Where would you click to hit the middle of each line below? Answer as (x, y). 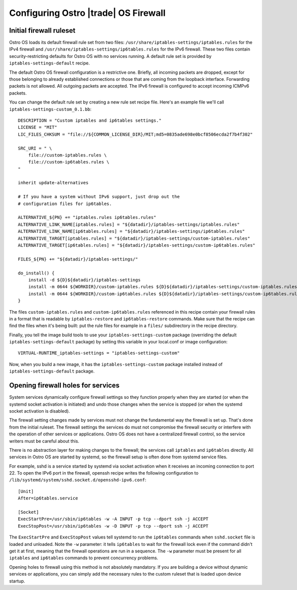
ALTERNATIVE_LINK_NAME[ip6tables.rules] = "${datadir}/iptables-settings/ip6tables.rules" (131, 231)
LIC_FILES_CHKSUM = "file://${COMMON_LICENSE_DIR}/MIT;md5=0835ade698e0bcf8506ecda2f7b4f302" (135, 134)
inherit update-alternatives (53, 183)
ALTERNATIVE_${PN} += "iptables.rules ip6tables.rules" (87, 217)
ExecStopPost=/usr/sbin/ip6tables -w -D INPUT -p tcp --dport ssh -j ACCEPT (113, 526)
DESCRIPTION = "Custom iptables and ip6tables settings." (90, 120)
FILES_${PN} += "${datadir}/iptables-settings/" (78, 259)
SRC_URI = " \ (35, 148)
